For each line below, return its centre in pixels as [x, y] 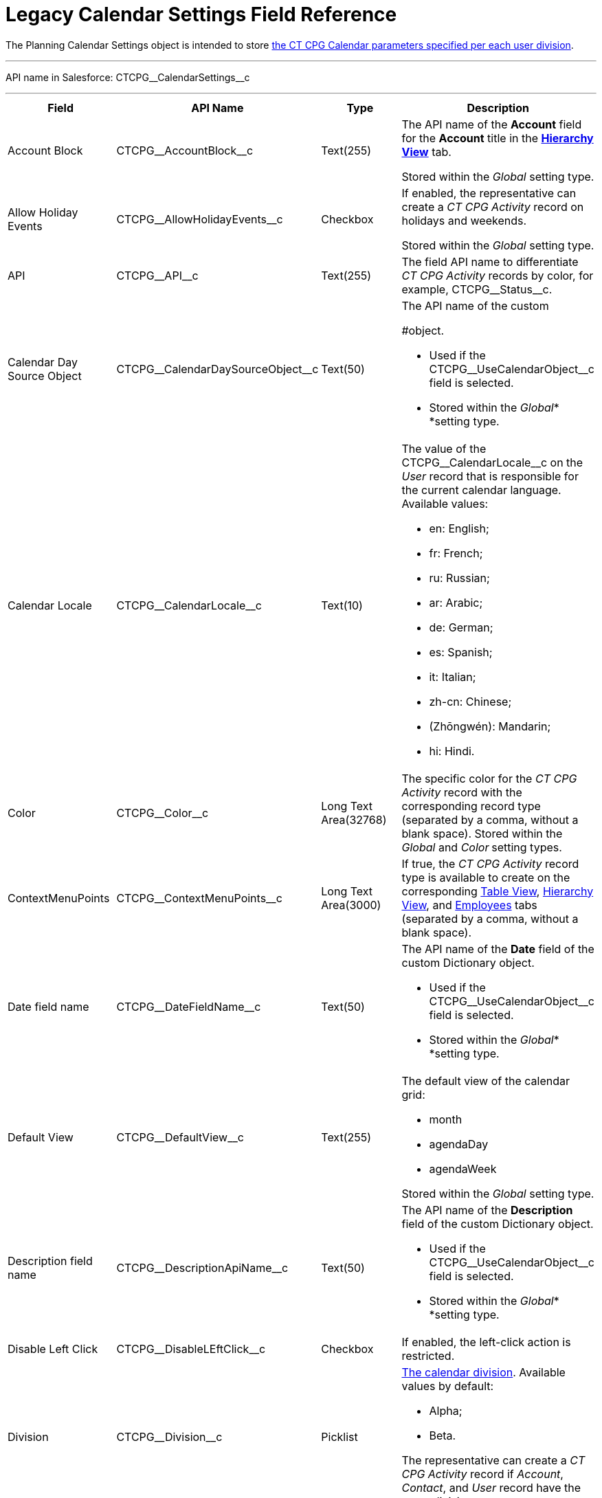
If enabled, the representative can [489, 193]
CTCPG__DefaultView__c [180, 1137]
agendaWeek [463, 1169]
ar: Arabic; [456, 602]
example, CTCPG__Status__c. [477, 289]
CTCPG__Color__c [163, 813]
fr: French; [456, 553]
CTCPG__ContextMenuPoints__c [199, 898]
